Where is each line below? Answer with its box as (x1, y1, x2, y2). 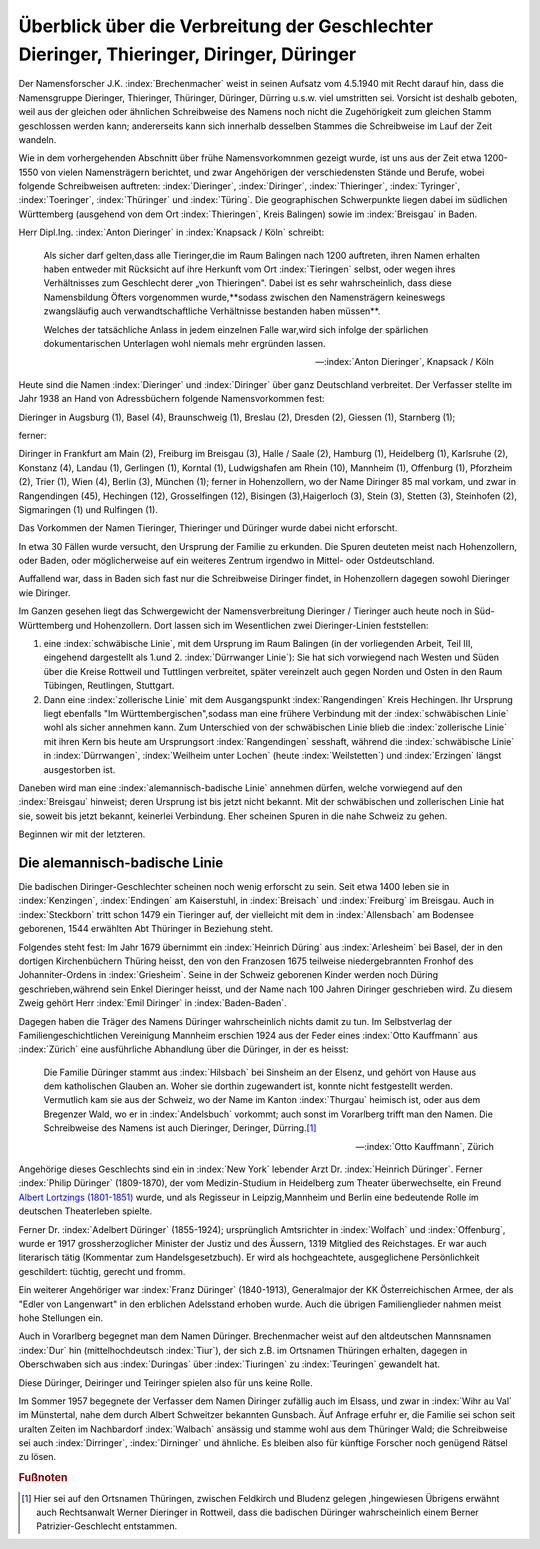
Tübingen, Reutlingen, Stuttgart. (43, 680, 175, 692)
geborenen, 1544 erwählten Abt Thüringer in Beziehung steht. (18, 923, 274, 935)
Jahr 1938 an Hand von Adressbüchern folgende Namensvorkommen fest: (18, 393, 325, 405)
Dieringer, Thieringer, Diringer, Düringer (18, 43, 357, 65)
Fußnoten (18, 1471, 68, 1485)
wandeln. (18, 133, 57, 145)
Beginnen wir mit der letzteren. (18, 828, 146, 840)
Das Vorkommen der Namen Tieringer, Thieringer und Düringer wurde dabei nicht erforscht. (18, 522, 398, 534)
